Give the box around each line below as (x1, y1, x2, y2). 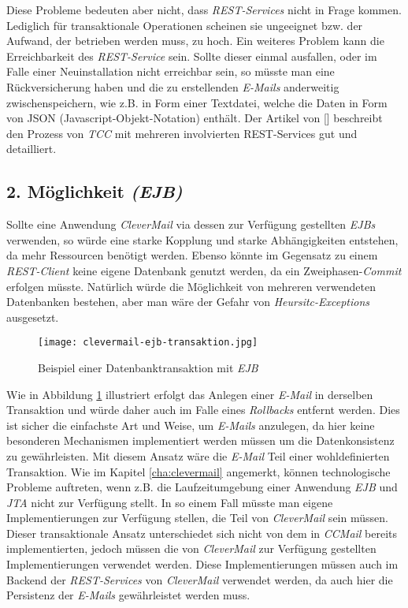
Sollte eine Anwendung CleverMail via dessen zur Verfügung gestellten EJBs (6, 216, 376, 233)
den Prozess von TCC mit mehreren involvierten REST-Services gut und (6, 125, 358, 141)
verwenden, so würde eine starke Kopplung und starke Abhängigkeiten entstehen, (6, 231, 399, 248)
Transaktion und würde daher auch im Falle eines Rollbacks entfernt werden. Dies (6, 401, 400, 418)
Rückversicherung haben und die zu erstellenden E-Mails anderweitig (6, 78, 339, 95)
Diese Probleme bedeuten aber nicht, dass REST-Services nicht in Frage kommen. (6, 2, 402, 17)
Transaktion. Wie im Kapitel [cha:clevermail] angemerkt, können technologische (6, 463, 391, 479)
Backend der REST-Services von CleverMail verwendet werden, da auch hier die (6, 571, 393, 587)
